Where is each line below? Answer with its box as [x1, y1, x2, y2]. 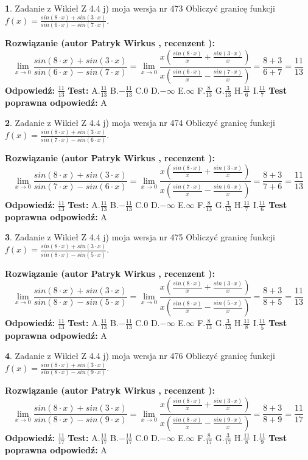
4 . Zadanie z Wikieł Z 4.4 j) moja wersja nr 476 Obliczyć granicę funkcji [5, 349, 275, 362]
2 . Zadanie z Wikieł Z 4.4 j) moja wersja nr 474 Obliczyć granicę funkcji [5, 116, 275, 129]
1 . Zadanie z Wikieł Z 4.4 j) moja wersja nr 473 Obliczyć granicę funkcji [5, 2, 275, 14]
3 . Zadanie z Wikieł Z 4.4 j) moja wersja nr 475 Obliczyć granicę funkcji [5, 231, 275, 243]
